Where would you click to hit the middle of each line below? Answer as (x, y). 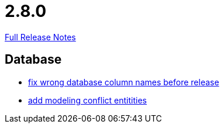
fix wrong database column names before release (124, 82)
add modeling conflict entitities (87, 100)
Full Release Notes (40, 37)
